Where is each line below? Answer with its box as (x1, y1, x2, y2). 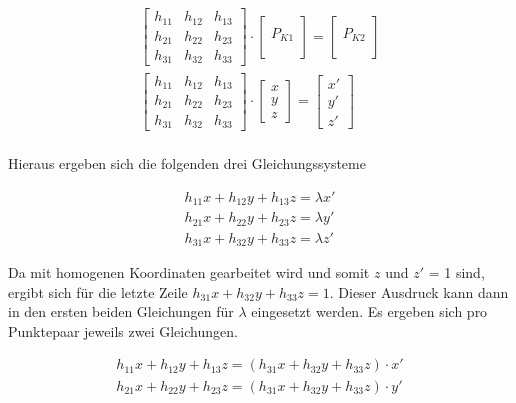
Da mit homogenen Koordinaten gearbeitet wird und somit (8, 262, 370, 283)
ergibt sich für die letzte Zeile (8, 281, 188, 302)
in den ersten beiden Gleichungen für (8, 301, 234, 322)
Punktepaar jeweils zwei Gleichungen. (8, 320, 238, 341)
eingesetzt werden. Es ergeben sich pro (251, 301, 488, 322)
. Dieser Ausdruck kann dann (329, 281, 509, 302)
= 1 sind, (428, 262, 485, 283)
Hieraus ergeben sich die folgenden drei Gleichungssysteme (8, 153, 366, 174)
